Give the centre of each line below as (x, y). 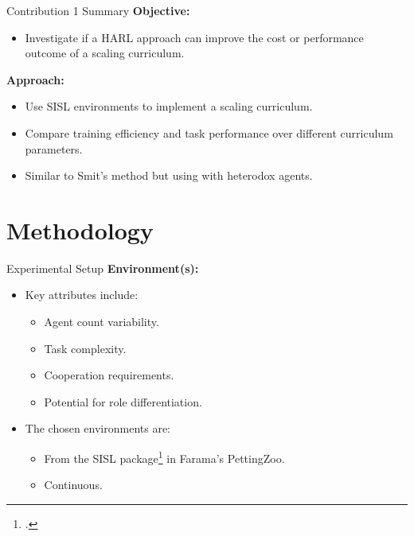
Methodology (80, 229)
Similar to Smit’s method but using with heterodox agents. (169, 175)
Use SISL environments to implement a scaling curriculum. (169, 106)
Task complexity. (85, 348)
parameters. (54, 148)
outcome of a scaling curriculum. (105, 53)
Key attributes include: (82, 295)
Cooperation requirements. (109, 375)
